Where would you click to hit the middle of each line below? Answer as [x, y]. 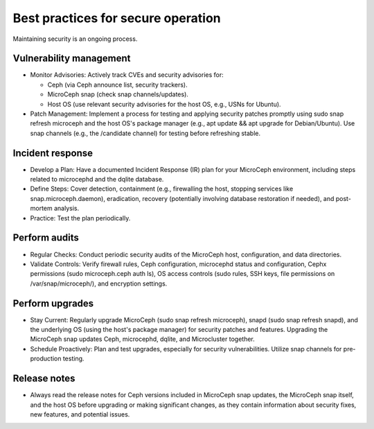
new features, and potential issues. [80, 414]
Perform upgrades [53, 303]
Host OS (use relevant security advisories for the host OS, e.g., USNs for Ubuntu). [164, 104]
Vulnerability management [72, 59]
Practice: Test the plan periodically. [80, 218]
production [46, 359]
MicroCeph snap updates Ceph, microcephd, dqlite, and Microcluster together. [143, 339]
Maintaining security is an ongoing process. [75, 39]
